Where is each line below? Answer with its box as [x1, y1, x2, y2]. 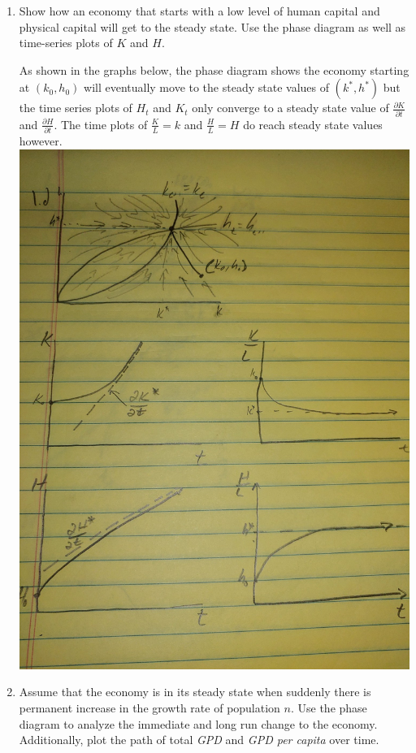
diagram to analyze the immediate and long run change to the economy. [19, 715, 378, 732]
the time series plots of [19, 99, 132, 116]
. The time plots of [54, 115, 148, 132]
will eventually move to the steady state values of [84, 79, 329, 96]
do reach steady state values [243, 115, 383, 132]
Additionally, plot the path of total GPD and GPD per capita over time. [19, 731, 379, 748]
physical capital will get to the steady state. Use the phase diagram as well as [19, 18, 406, 35]
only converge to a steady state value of [192, 99, 389, 116]
